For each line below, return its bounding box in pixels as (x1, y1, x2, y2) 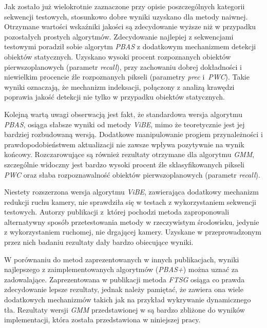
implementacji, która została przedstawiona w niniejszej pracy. (4, 314, 201, 325)
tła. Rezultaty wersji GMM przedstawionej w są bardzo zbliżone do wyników (4, 304, 245, 315)
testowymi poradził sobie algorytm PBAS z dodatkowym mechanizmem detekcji (4, 41, 256, 52)
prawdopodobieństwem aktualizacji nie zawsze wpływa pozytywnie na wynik (4, 139, 244, 149)
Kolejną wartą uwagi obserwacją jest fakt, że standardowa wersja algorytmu (4, 108, 243, 119)
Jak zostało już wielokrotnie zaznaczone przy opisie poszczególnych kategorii (4, 1, 245, 11)
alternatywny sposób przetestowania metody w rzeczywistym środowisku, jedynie (4, 216, 259, 227)
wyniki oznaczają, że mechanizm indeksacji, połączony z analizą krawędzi (4, 81, 235, 92)
